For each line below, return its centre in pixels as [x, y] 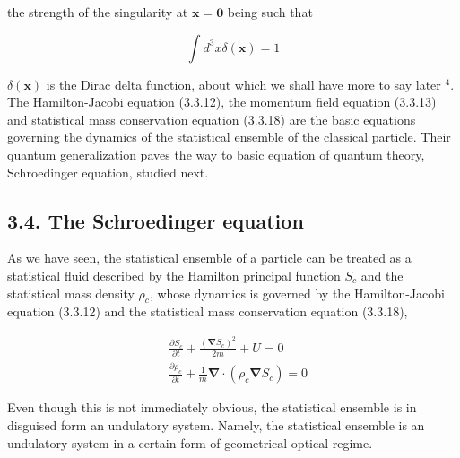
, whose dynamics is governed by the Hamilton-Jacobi [297, 293]
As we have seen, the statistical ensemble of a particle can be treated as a [209, 258]
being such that [270, 12]
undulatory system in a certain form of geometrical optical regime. [190, 442]
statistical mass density [71, 293]
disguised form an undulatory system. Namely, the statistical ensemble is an [216, 425]
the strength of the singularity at [98, 12]
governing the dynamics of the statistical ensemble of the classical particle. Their [229, 137]
